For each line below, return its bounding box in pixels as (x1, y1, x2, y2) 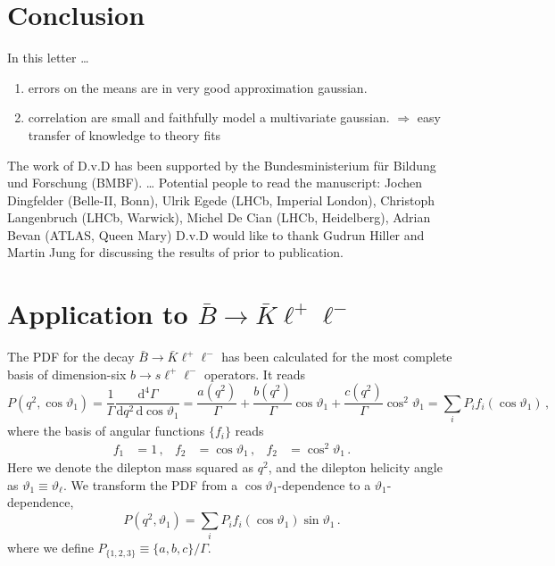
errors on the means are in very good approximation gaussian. (28, 78, 368, 96)
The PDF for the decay (7, 347, 135, 366)
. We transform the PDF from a (62, 475, 238, 494)
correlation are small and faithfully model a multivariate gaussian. (28, 108, 390, 127)
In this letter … (7, 48, 89, 67)
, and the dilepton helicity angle (268, 458, 443, 477)
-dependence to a (277, 475, 371, 494)
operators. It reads (203, 364, 306, 383)
